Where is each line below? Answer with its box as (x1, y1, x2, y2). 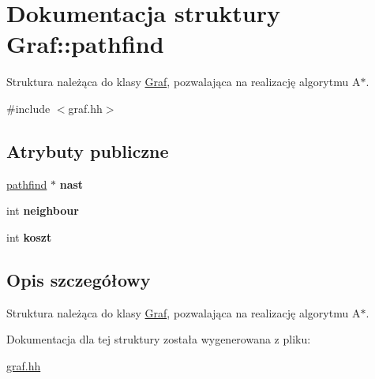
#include (6, 99, 51, 116)
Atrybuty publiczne (6, 138, 169, 163)
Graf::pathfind (6, 28, 164, 60)
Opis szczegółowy (6, 267, 151, 291)
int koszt (6, 228, 52, 245)
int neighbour (6, 202, 79, 219)
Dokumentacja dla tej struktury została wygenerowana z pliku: (6, 331, 311, 347)
